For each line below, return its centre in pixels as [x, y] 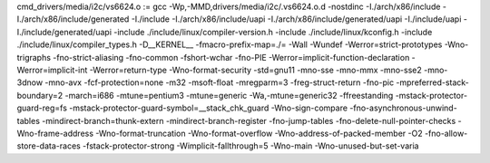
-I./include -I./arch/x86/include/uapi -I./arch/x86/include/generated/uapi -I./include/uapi [296, 19]
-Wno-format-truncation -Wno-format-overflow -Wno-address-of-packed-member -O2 [259, 133]
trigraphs [34, 57]
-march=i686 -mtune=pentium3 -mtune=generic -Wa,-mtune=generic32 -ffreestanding [229, 95]
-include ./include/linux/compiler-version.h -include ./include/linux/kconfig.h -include [273, 32]
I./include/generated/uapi [64, 32]
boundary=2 [40, 95]
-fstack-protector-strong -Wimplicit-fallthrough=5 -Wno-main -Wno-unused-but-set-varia [250, 146]
